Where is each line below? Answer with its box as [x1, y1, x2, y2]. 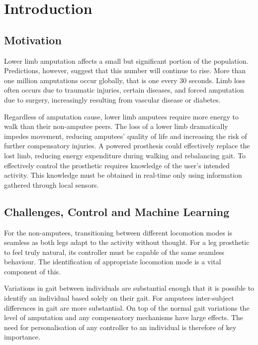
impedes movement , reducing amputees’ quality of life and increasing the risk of [4, 130, 247, 141]
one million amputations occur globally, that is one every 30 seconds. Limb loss [4, 75, 245, 85]
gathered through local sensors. [4, 179, 99, 190]
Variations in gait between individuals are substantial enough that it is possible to [4, 283, 255, 293]
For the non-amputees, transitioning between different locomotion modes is [4, 227, 233, 237]
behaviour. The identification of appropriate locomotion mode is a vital [4, 256, 221, 267]
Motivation [4, 32, 62, 47]
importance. [4, 332, 40, 342]
